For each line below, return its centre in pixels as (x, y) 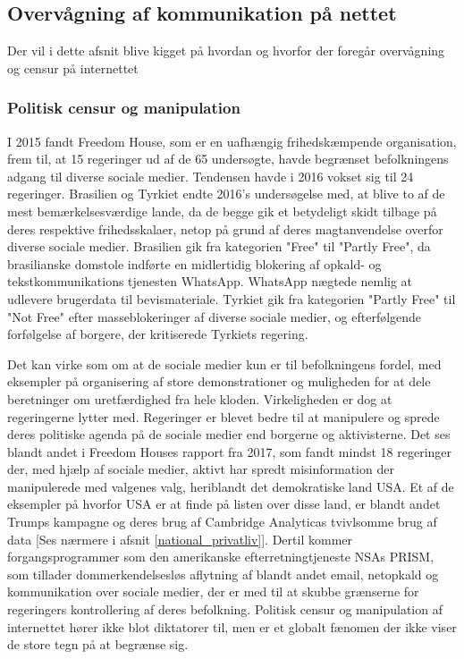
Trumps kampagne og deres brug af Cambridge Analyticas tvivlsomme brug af (222, 522)
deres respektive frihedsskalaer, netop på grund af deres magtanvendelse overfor (225, 228)
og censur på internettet (73, 68)
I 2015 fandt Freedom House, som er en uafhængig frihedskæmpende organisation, (232, 141)
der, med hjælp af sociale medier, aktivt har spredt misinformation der (201, 469)
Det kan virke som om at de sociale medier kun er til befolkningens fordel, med (224, 363)
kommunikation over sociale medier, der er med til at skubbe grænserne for (213, 591)
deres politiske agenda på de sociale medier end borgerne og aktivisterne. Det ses (229, 434)
